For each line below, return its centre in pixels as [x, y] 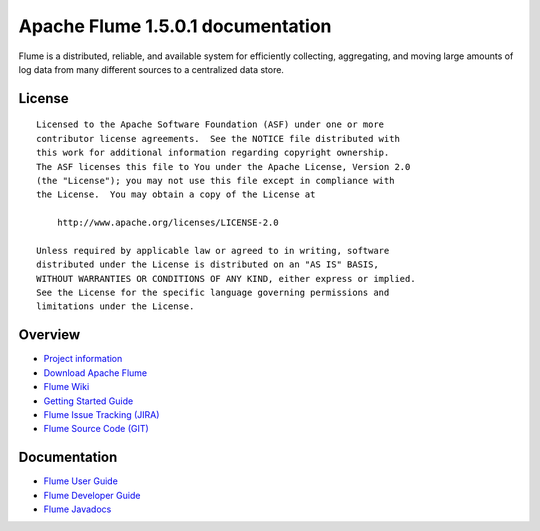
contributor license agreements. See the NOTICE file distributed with [218, 138]
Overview [49, 335]
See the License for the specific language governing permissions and [213, 293]
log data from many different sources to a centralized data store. [151, 69]
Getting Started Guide [88, 401]
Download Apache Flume [95, 372]
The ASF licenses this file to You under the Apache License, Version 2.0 [223, 166]
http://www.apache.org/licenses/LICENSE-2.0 [167, 223]
